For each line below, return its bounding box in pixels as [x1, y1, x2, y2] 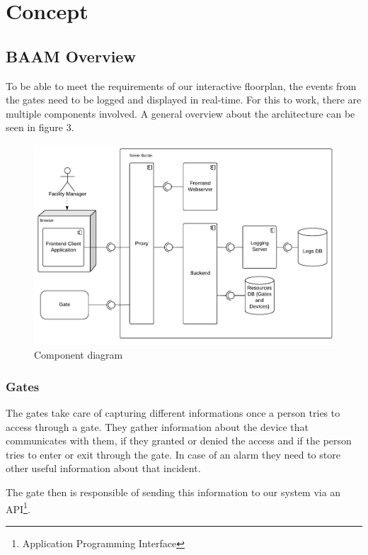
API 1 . [6, 499, 30, 516]
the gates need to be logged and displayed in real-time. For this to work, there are [6, 92, 362, 107]
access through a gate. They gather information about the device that [6, 419, 309, 434]
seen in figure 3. [6, 120, 74, 135]
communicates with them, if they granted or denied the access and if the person [6, 433, 352, 448]
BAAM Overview [6, 45, 136, 67]
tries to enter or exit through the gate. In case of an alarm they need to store [6, 447, 340, 461]
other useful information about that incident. [6, 461, 201, 476]
